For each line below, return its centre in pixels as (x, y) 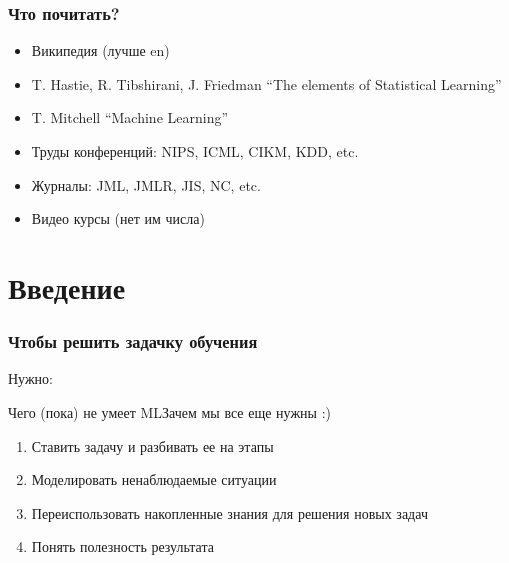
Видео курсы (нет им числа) (118, 218)
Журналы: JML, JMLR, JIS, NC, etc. (146, 184)
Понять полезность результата (122, 546)
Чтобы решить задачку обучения (133, 341)
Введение (67, 286)
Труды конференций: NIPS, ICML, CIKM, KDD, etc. (195, 151)
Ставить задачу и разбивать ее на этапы (152, 445)
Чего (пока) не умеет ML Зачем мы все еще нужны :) (169, 411)
